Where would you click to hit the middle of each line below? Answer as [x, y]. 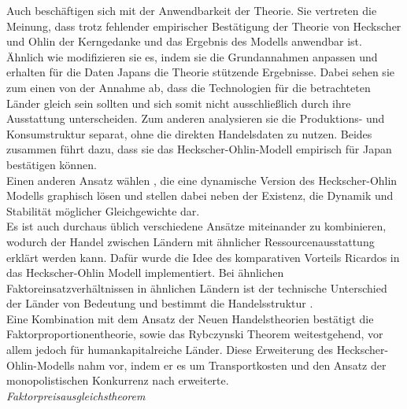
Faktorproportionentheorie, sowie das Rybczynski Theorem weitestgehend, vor [195, 334]
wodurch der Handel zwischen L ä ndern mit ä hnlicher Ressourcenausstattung [191, 241]
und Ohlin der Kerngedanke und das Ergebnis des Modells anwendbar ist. [184, 41]
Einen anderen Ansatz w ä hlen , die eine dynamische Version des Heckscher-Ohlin [202, 180]
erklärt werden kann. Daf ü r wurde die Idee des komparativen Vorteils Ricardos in [203, 257]
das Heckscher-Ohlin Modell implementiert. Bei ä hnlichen [145, 273]
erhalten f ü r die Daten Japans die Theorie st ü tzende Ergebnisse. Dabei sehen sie [200, 72]
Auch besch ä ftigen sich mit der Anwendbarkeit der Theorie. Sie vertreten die [192, 10]
